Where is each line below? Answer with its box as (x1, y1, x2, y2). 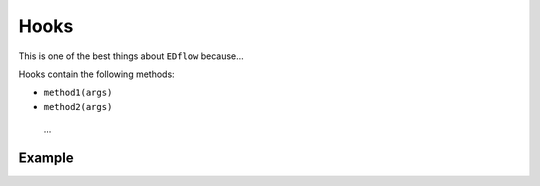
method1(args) (43, 87, 113, 99)
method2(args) (43, 101, 113, 112)
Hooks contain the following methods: (18, 68, 175, 80)
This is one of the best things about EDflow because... (18, 50, 244, 62)
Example (18, 149, 74, 166)
